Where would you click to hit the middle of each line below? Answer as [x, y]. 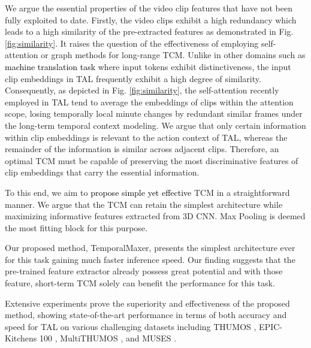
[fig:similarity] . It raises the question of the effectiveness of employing [132, 43]
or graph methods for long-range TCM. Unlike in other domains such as [173, 55]
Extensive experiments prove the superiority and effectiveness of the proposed [147, 303]
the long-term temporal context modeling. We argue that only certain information [155, 125]
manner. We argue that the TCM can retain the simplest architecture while [144, 204]
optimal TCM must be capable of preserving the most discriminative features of [152, 160]
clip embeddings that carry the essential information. [102, 172]
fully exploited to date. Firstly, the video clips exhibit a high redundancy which [151, 19]
